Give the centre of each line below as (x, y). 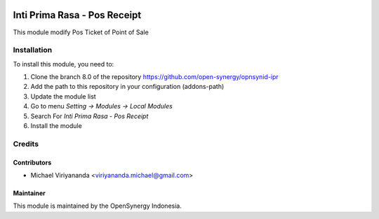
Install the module (56, 126)
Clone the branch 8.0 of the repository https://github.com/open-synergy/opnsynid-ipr (154, 77)
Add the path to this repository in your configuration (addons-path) (127, 87)
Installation (33, 50)
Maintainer (29, 193)
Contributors (32, 162)
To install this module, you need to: (64, 64)
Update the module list (63, 96)
